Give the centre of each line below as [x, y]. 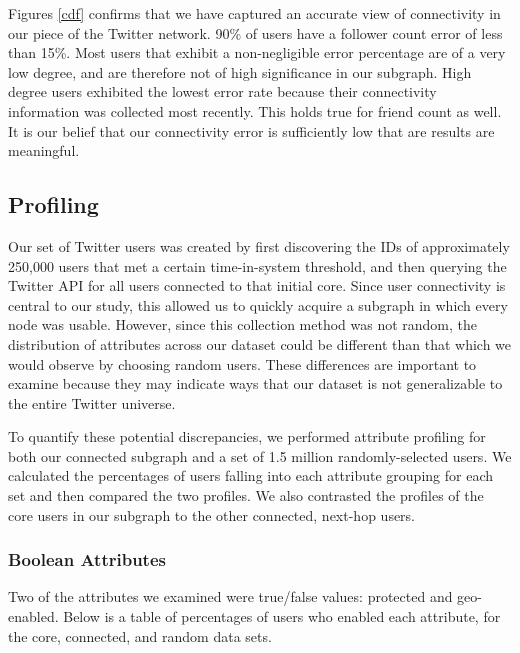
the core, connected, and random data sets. [140, 635]
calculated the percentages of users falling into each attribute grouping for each [250, 475]
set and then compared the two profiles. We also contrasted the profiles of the [246, 495]
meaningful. [44, 150]
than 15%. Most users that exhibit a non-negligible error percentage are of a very [257, 52]
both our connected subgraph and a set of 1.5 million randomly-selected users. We [260, 455]
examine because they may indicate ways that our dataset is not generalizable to [255, 383]
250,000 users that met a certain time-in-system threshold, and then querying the [257, 265]
